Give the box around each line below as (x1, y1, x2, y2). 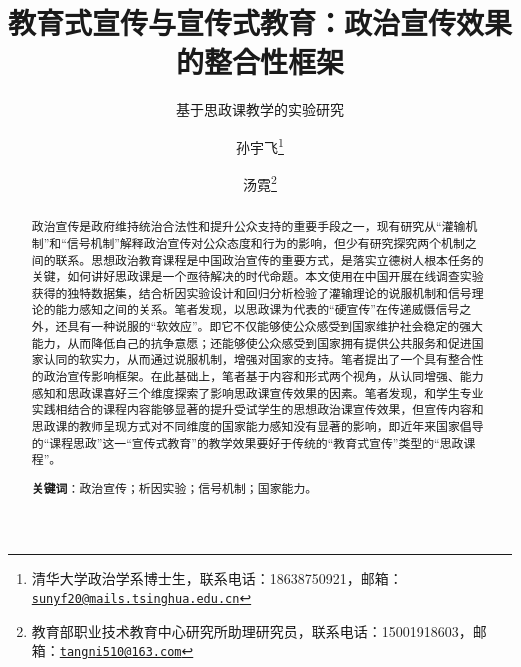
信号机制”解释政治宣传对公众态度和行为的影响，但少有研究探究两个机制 (66, 234, 465, 251)
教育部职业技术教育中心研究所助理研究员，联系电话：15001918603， (31, 620, 473, 641)
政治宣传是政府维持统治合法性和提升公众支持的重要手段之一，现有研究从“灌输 (31, 218, 466, 235)
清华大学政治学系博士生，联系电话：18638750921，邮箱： (31, 567, 403, 588)
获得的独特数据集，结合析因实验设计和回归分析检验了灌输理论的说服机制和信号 (31, 284, 472, 301)
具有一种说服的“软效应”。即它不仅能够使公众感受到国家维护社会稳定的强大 (67, 318, 483, 335)
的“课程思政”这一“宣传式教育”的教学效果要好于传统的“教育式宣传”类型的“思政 (31, 434, 464, 451)
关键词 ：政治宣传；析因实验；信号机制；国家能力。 (31, 479, 318, 497)
